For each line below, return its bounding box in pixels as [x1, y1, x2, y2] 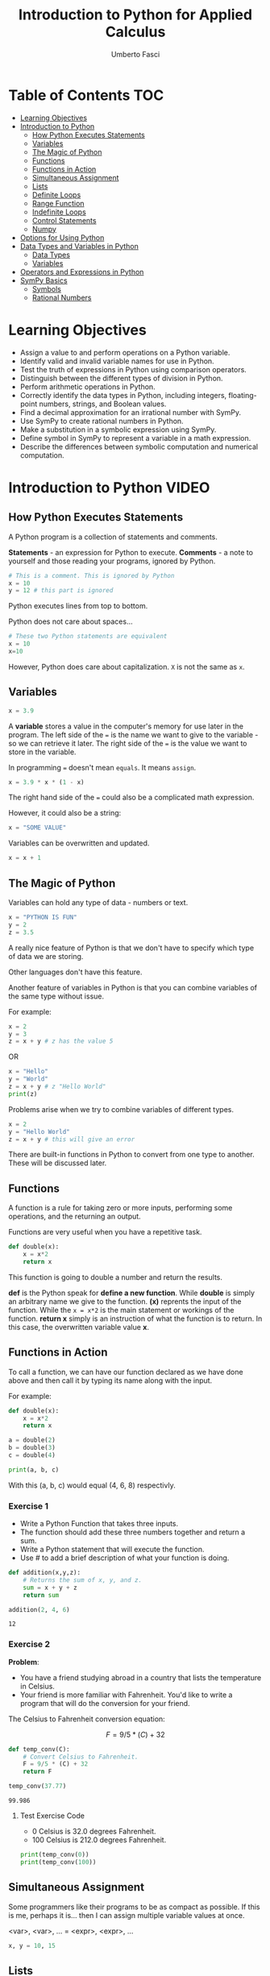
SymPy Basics [19, 276, 68, 285]
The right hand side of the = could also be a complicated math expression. [8, 792, 255, 803]
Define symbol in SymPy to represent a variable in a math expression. [19, 433, 251, 442]
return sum [23, 1591, 60, 1599]
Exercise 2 [8, 1638, 51, 1650]
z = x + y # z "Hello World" [8, 1082, 106, 1090]
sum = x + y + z [23, 1584, 78, 1592]
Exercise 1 [8, 1501, 49, 1512]
